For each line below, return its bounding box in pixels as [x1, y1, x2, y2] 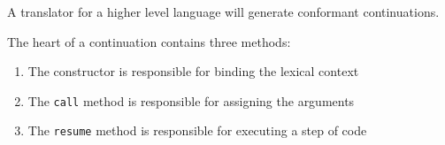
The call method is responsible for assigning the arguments [27, 91, 355, 110]
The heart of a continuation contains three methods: [7, 32, 291, 50]
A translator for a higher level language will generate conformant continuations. [7, 3, 440, 20]
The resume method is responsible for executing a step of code [27, 121, 367, 140]
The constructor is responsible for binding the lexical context [27, 62, 359, 80]
